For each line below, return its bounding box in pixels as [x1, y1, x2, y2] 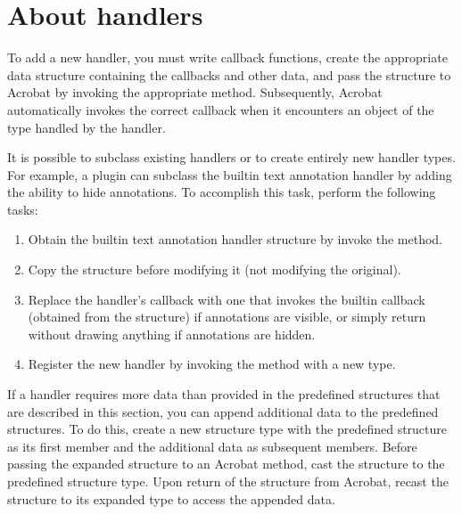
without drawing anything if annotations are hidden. [28, 324, 316, 343]
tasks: [7, 200, 38, 218]
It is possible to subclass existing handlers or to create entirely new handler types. [7, 148, 456, 167]
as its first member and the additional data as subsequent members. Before [7, 436, 417, 455]
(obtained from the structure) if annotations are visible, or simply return [28, 307, 426, 326]
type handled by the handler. [7, 118, 166, 136]
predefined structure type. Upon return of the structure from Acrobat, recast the [7, 472, 449, 490]
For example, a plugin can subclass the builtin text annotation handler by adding [7, 165, 452, 184]
